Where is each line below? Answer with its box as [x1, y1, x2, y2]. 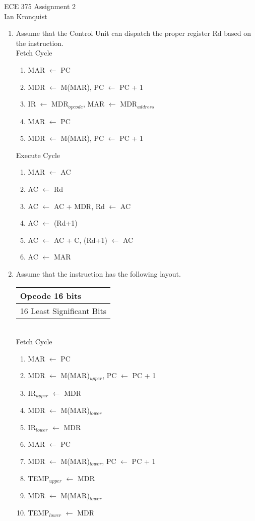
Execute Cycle [16, 149, 60, 160]
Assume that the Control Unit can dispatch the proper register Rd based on [16, 28, 251, 38]
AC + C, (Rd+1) [53, 234, 107, 245]
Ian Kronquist [4, 11, 47, 21]
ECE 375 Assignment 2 [4, 1, 76, 11]
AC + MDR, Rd [53, 200, 105, 211]
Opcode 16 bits [20, 289, 82, 301]
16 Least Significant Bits [20, 304, 107, 317]
